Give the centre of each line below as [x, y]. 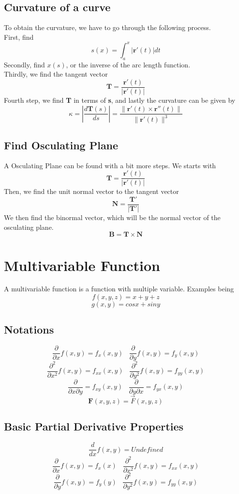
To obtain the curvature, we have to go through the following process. [107, 27]
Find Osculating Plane [61, 145]
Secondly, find [24, 64]
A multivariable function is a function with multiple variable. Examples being [119, 289]
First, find [19, 37]
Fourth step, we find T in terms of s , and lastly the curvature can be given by [120, 100]
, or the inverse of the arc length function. [128, 64]
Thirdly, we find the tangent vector [56, 74]
